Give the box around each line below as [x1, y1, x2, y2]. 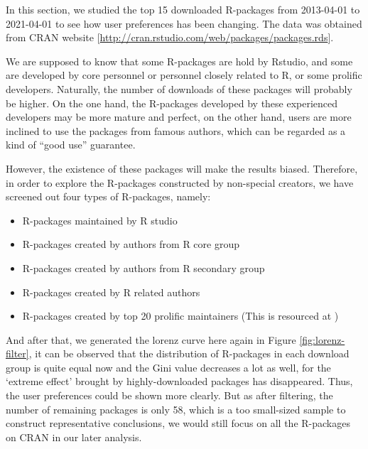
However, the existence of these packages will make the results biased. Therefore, [6, 161, 358, 175]
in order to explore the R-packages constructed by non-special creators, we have [6, 175, 354, 190]
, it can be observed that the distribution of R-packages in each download [28, 346, 350, 361]
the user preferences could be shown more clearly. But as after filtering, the [6, 388, 333, 403]
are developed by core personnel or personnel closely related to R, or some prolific [6, 67, 362, 82]
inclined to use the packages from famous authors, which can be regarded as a [6, 123, 346, 138]
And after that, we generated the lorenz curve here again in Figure [6, 332, 296, 347]
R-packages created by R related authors [22, 284, 200, 299]
